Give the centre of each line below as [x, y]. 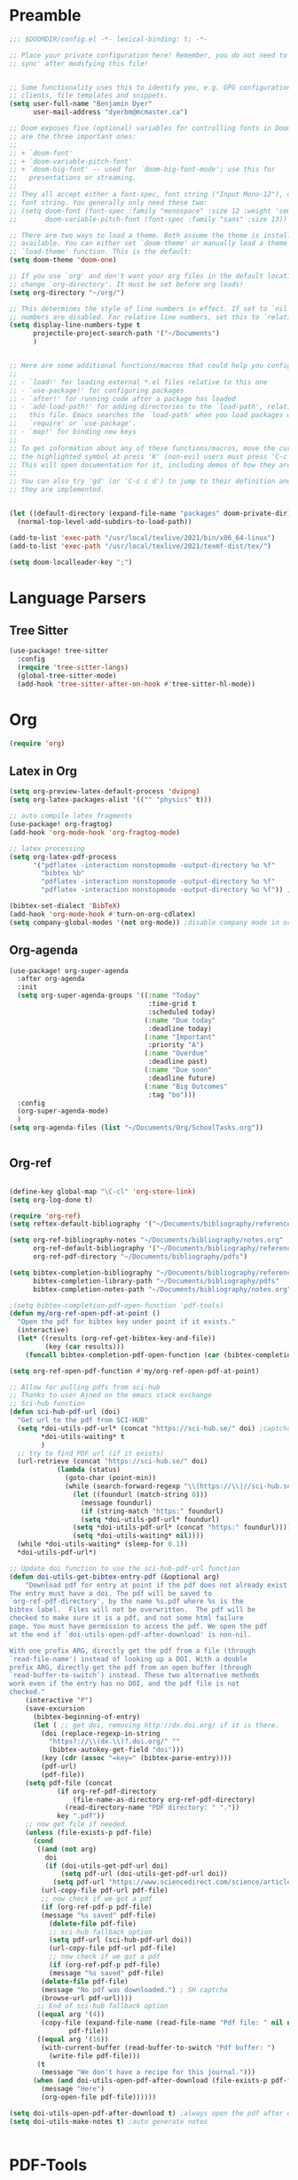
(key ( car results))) [85, 1347]
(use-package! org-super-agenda [69, 970]
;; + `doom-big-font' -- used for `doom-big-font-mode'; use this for [142, 170]
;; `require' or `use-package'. [73, 423]
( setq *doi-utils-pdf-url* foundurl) [150, 1519]
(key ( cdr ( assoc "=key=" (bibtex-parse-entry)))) [137, 1758]
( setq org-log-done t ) [51, 1200]
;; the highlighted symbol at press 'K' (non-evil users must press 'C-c [149, 456]
